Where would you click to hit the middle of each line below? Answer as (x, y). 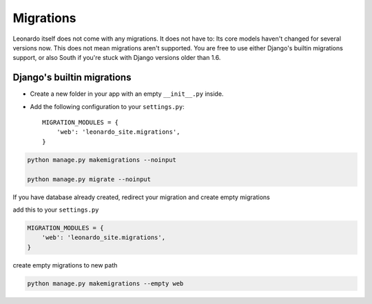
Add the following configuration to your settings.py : (107, 106)
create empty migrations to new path (65, 265)
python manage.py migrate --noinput (89, 179)
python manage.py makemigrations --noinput (102, 160)
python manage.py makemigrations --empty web (105, 283)
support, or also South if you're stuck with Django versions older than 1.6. (117, 58)
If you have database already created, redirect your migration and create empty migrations (141, 197)
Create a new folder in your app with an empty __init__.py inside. (127, 94)
